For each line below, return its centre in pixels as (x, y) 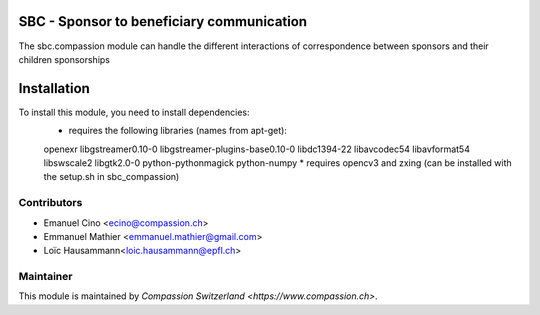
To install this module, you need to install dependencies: (134, 112)
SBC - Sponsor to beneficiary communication (163, 21)
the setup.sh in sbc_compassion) (111, 177)
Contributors (50, 203)
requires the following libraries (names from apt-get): (177, 131)
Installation (54, 88)
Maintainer (45, 277)
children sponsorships (64, 59)
